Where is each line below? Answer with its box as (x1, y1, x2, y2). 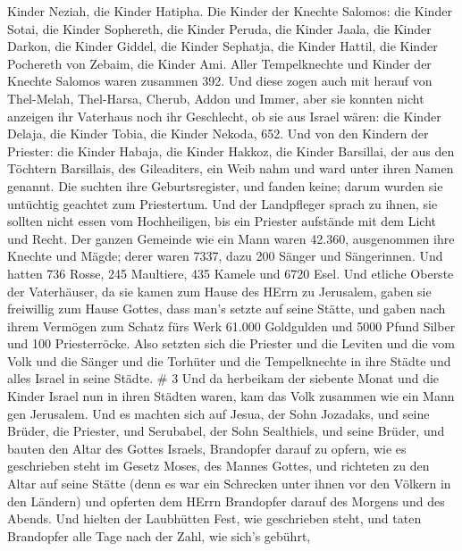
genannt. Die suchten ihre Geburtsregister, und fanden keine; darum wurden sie (7, 176, 443, 195)
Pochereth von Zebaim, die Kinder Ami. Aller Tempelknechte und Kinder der (7, 54, 432, 72)
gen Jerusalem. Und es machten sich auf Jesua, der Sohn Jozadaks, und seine (7, 404, 430, 422)
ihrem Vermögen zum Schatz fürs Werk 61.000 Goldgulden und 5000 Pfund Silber (7, 316, 456, 335)
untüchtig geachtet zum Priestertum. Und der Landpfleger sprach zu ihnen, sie (7, 194, 438, 213)
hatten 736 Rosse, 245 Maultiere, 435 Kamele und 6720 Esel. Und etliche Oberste (7, 263, 454, 282)
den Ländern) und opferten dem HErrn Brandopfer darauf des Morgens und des (7, 491, 445, 510)
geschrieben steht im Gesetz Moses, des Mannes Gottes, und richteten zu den (7, 456, 430, 475)
